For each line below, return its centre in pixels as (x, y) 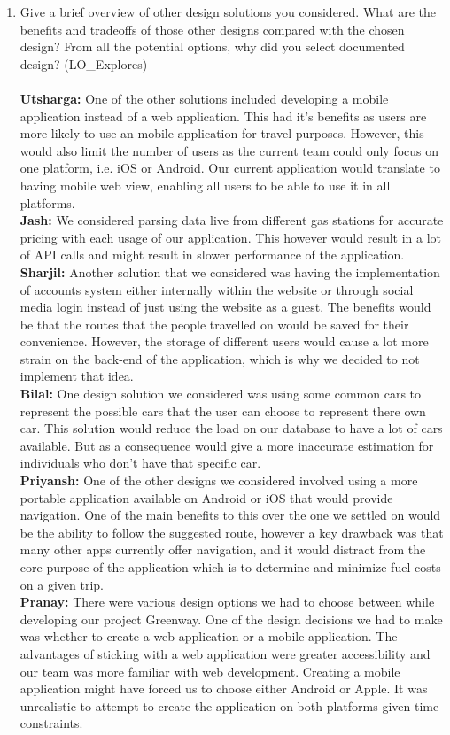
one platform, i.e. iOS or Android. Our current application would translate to (230, 168)
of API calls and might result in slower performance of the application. (212, 255)
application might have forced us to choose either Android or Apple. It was (224, 689)
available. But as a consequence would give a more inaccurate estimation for (227, 445)
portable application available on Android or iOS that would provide (206, 497)
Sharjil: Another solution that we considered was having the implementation (230, 271)
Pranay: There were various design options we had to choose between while (227, 602)
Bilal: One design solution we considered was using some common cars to (221, 394)
